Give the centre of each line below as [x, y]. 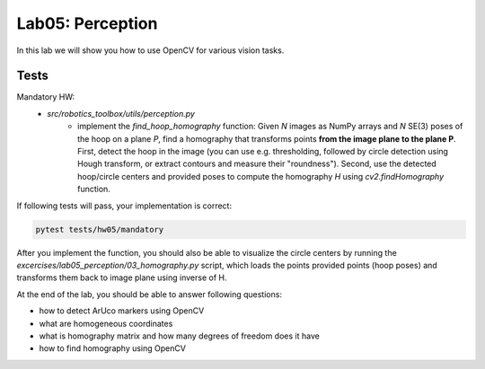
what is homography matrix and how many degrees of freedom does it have [180, 336]
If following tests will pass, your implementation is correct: [124, 206]
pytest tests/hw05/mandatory [100, 229]
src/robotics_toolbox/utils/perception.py [121, 113]
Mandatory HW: [46, 97]
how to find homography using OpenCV [112, 348]
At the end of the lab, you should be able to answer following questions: [150, 294]
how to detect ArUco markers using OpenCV [122, 311]
